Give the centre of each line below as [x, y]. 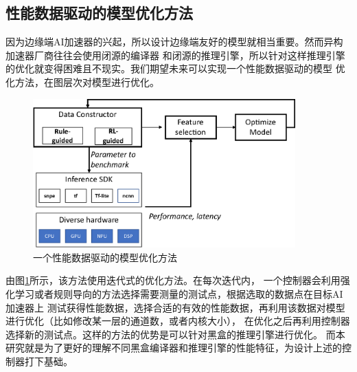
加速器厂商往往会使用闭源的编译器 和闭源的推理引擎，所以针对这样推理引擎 [175, 55]
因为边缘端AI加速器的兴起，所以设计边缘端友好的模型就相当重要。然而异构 [174, 42]
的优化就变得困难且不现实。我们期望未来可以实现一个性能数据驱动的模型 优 [175, 68]
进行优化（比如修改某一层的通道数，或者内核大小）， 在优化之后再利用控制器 [178, 321]
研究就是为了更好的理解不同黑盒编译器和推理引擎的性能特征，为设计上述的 [174, 348]
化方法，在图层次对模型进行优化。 [82, 81]
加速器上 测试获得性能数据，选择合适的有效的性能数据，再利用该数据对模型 [175, 307]
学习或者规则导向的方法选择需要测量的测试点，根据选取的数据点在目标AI [179, 294]
